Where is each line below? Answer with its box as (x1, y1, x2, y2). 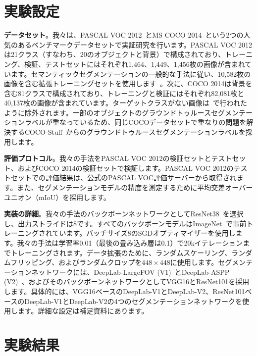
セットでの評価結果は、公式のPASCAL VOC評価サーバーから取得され (10, 172, 237, 183)
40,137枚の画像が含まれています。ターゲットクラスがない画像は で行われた (4, 98, 248, 108)
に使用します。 (170, 257, 218, 267)
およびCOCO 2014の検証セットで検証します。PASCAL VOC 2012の (17, 162, 234, 173)
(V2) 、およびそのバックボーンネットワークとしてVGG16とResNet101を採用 (4, 276, 250, 287)
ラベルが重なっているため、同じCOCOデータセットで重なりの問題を (24, 117, 247, 127)
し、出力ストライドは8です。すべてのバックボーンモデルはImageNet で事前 (4, 218, 247, 228)
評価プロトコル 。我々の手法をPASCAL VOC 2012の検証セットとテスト (4, 153, 232, 163)
